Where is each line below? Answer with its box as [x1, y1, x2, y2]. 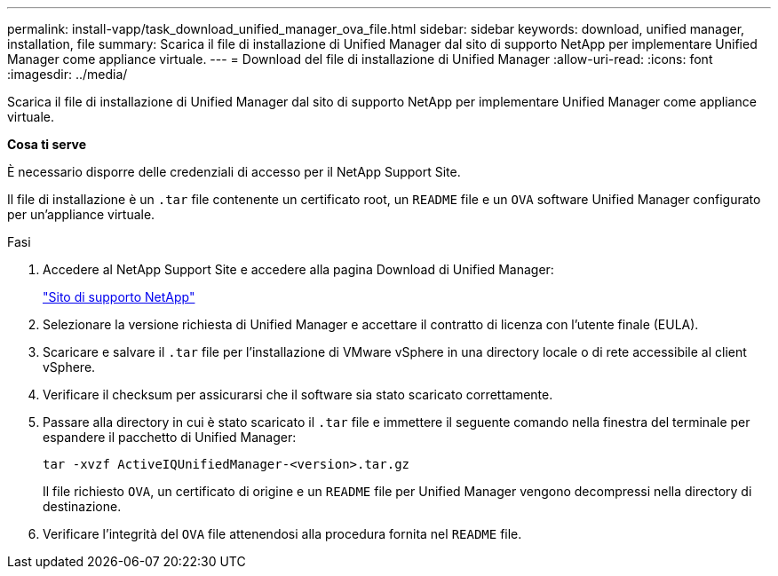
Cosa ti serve [7, 137, 87, 152]
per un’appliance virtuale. [7, 207, 155, 222]
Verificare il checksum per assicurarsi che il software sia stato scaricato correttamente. [43, 387, 553, 402]
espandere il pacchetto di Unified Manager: [43, 430, 297, 445]
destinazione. [43, 499, 122, 514]
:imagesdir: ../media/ [7, 67, 128, 82]
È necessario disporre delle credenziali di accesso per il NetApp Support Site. [7, 164, 461, 179]
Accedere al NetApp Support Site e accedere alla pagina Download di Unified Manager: [43, 262, 554, 277]
